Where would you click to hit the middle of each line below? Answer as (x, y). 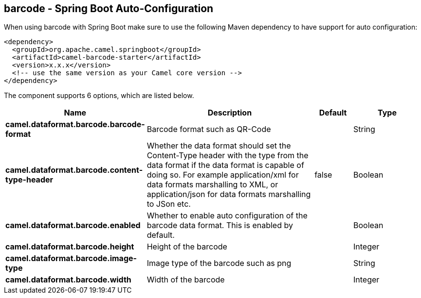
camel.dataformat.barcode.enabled (73, 225)
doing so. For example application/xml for (223, 175)
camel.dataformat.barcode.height (70, 247)
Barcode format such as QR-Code (209, 129)
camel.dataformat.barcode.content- (74, 170)
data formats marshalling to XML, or (212, 185)
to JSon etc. (169, 204)
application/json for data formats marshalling (229, 194)
